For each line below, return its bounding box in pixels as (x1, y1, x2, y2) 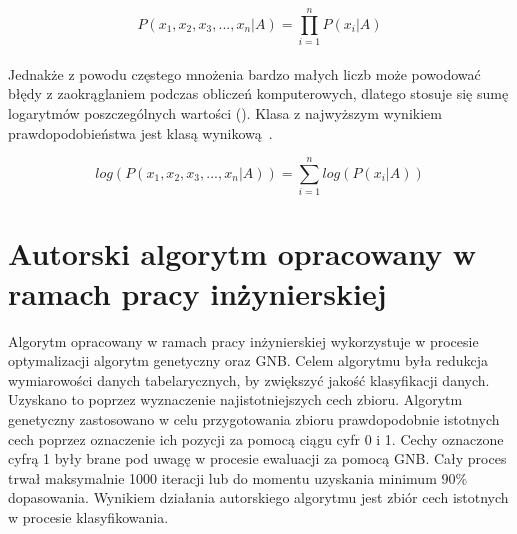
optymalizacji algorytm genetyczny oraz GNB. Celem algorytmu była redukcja (8, 350, 488, 371)
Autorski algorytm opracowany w (8, 233, 477, 274)
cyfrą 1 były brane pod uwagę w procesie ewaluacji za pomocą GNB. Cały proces (8, 448, 507, 469)
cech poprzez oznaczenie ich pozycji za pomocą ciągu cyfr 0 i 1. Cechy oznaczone (8, 428, 504, 449)
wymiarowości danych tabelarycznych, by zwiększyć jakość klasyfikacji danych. (8, 369, 490, 390)
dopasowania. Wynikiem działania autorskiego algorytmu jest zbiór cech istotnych (8, 487, 509, 508)
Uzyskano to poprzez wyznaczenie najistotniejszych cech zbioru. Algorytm (8, 389, 463, 410)
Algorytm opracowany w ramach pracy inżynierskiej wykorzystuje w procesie (8, 330, 479, 351)
